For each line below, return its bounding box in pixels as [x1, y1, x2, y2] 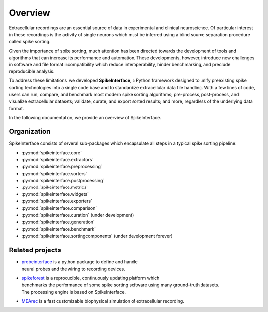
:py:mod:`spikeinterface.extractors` [21, 156, 94, 162]
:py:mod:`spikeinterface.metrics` [21, 184, 88, 190]
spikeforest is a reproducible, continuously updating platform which [21, 275, 160, 281]
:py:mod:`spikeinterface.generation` [21, 219, 95, 225]
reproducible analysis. [9, 68, 55, 74]
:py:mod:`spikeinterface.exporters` [21, 198, 93, 204]
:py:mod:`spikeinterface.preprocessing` [21, 164, 103, 170]
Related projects [9, 246, 62, 254]
